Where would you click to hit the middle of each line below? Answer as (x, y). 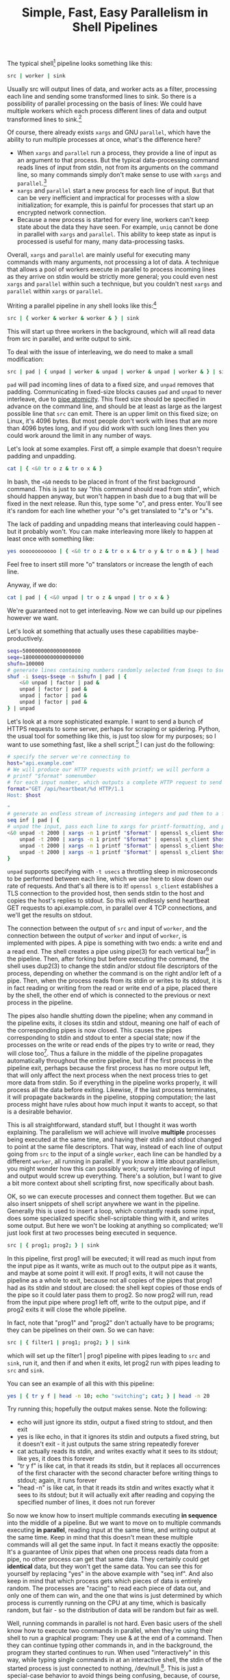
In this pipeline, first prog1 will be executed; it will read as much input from (112, 1258)
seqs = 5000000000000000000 (44, 651)
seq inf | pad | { (33, 820)
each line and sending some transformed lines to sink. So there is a (102, 96)
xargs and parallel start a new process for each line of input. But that (115, 190)
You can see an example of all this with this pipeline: (81, 1383)
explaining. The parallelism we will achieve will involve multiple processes (112, 1132)
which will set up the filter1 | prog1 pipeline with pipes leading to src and (108, 1355)
